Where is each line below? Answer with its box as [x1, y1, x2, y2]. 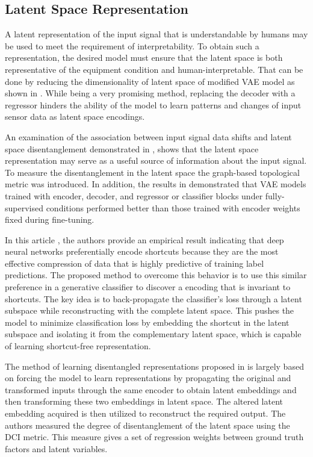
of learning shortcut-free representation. [5, 340, 151, 352]
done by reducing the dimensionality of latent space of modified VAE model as [5, 75, 295, 87]
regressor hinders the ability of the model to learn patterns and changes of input [5, 98, 302, 111]
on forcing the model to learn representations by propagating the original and [5, 372, 291, 384]
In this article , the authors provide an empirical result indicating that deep [5, 233, 284, 246]
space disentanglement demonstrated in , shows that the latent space [5, 142, 259, 155]
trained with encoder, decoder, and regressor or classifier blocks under [5, 189, 263, 202]
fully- [265, 189, 285, 202]
